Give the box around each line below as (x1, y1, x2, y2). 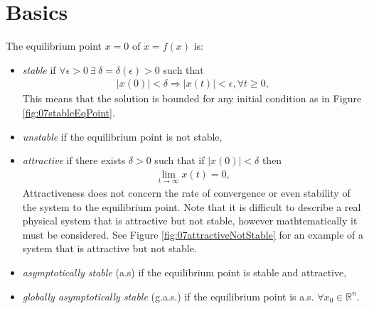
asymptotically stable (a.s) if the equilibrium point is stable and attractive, (22, 264, 347, 279)
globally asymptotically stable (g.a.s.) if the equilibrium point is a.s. (22, 288, 314, 303)
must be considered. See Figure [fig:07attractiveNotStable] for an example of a (22, 227, 364, 242)
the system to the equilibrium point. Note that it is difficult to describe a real (22, 199, 361, 214)
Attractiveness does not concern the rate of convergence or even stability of (22, 185, 351, 200)
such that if (154, 153, 205, 168)
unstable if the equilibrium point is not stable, (22, 129, 223, 143)
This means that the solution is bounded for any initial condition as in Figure (22, 91, 362, 106)
